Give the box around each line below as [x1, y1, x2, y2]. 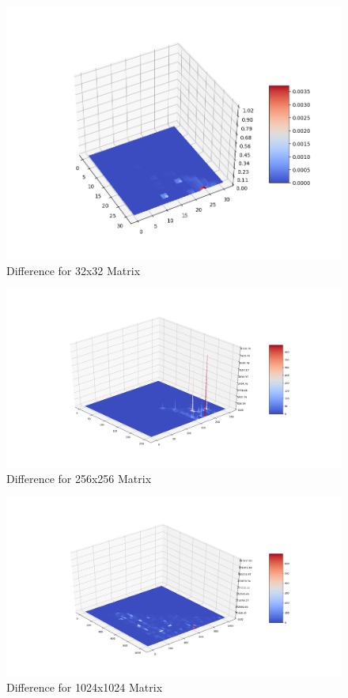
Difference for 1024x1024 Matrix [6, 679, 163, 696]
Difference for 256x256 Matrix [6, 470, 152, 487]
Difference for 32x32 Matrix [6, 262, 141, 278]
